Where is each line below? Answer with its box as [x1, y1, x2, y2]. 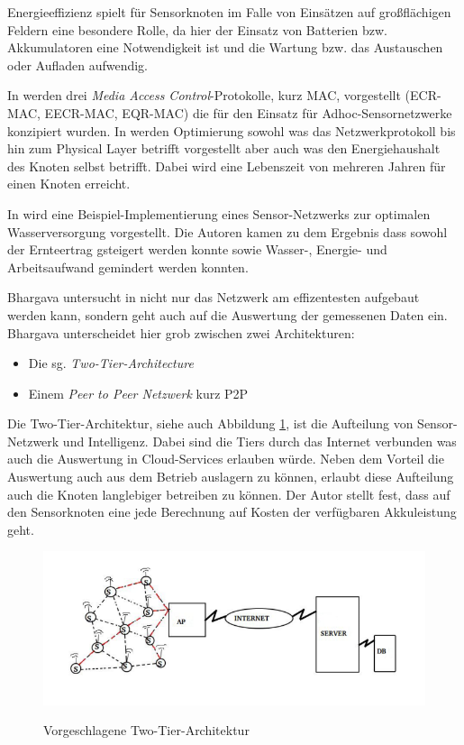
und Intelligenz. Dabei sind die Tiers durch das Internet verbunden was [62, 431, 457, 450]
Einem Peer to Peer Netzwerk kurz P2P [28, 383, 249, 402]
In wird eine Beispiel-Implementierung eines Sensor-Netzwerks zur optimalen [7, 204, 431, 223]
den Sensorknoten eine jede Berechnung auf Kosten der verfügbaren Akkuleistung [7, 502, 457, 521]
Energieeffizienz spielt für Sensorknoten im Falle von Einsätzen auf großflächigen [7, 3, 451, 21]
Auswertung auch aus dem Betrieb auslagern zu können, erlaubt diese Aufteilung [7, 467, 454, 486]
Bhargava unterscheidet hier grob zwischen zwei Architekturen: [7, 323, 355, 342]
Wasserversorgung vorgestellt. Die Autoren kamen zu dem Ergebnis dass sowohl [7, 222, 448, 241]
